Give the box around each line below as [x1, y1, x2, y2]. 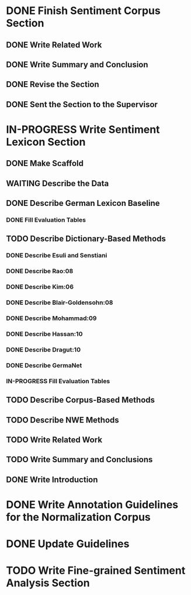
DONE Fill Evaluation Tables [6, 216, 86, 224]
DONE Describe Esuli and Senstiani [6, 252, 107, 260]
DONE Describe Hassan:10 [6, 329, 83, 338]
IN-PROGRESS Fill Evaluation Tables [6, 377, 110, 385]
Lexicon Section [6, 135, 86, 149]
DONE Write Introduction [6, 474, 98, 484]
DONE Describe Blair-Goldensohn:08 [6, 298, 113, 307]
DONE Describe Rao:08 [6, 267, 74, 276]
